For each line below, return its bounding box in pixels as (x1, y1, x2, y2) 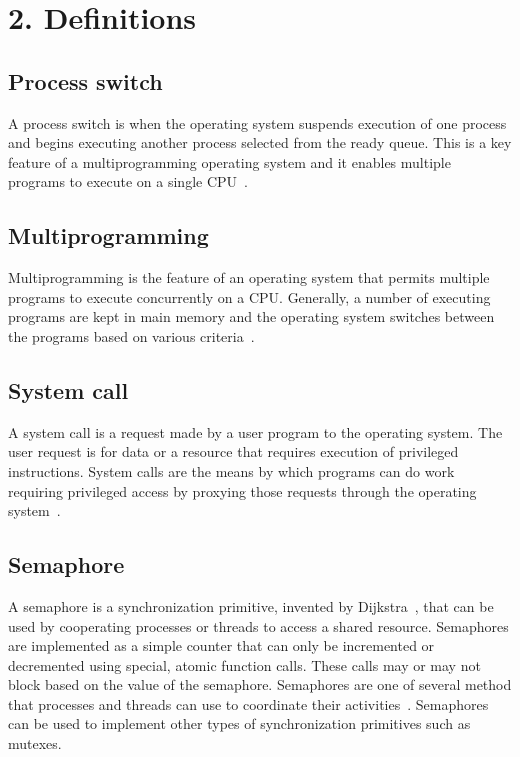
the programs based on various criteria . (8, 325, 255, 346)
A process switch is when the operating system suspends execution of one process (8, 112, 507, 133)
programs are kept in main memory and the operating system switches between (8, 306, 495, 327)
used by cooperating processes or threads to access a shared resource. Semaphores (8, 615, 509, 636)
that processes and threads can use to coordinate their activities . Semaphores (8, 693, 489, 714)
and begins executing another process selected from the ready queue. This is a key (8, 132, 512, 153)
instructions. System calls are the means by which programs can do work (8, 460, 455, 481)
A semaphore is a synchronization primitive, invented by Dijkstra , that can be (8, 595, 494, 616)
